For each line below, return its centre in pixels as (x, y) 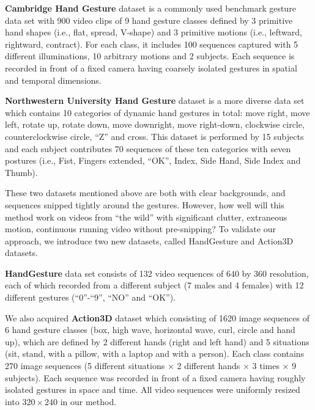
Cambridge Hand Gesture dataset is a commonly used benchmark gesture (150, 8)
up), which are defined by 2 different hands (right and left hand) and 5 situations (157, 341)
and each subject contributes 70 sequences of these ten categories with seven (148, 148)
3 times (266, 366)
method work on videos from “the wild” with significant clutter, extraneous (146, 217)
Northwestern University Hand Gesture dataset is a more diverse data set (155, 101)
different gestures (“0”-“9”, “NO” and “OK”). (91, 297)
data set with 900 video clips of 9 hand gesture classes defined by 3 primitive (149, 20)
